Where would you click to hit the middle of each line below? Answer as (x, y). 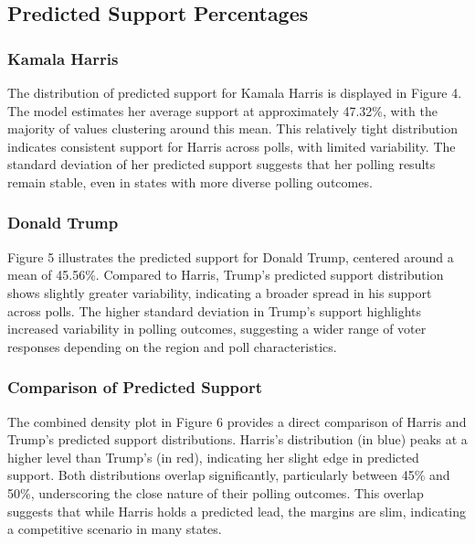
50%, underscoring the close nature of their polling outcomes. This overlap (216, 492)
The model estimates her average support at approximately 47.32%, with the (222, 110)
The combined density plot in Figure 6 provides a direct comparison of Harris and (237, 421)
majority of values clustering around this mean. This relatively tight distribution (232, 128)
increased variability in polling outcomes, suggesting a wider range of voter (217, 329)
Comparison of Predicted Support (135, 387)
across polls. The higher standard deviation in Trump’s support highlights (215, 310)
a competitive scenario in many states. (115, 529)
